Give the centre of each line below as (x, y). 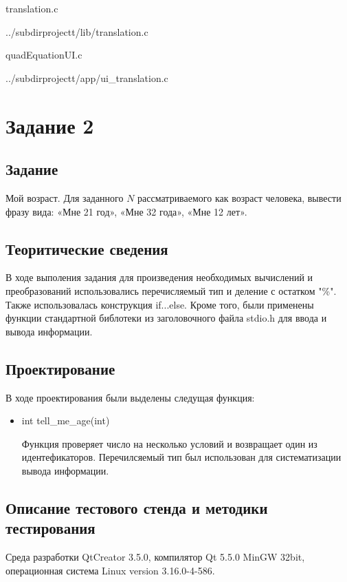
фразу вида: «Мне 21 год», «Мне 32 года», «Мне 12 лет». (126, 211)
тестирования (51, 528)
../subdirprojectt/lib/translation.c (77, 31)
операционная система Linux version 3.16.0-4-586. (110, 570)
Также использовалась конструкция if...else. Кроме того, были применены (160, 304)
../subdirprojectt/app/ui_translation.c (87, 77)
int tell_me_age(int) (66, 420)
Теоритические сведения (87, 248)
